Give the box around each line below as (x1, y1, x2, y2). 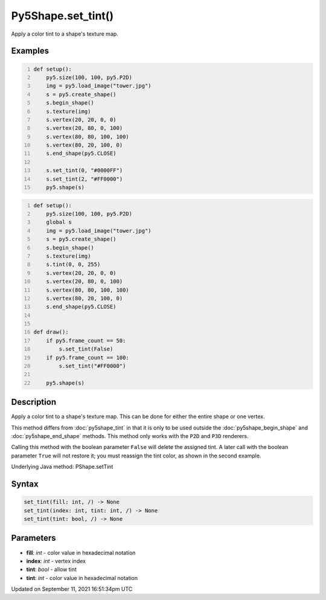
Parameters (11, 533, 56, 543)
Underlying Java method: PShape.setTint (11, 463, 113, 471)
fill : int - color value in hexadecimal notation (26, 549, 136, 556)
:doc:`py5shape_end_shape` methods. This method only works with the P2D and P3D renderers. (11, 433, 249, 440)
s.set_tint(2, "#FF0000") (46, 175, 123, 182)
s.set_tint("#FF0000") (59, 363, 126, 370)
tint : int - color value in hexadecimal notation (26, 574, 138, 581)
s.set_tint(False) (59, 346, 113, 353)
